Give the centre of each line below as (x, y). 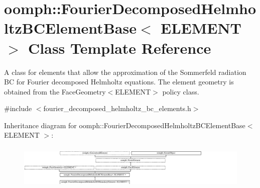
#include (18, 108)
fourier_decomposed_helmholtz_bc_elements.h (117, 108)
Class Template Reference (120, 48)
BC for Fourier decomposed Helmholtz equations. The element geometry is (119, 82)
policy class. (181, 91)
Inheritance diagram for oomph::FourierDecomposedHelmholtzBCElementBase (125, 125)
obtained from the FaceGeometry (55, 91)
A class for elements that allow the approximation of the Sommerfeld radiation (125, 72)
